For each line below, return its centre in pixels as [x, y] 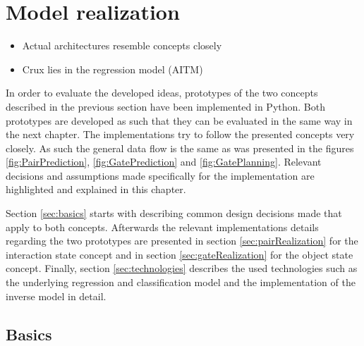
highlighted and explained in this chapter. [96, 189]
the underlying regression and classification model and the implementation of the [181, 282]
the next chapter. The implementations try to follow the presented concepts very [180, 134]
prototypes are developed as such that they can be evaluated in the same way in [179, 120]
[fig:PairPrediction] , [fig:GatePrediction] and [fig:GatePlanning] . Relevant [164, 162]
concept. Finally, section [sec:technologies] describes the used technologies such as [182, 268]
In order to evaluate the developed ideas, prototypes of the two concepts [162, 93]
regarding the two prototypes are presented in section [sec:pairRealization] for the [182, 241]
